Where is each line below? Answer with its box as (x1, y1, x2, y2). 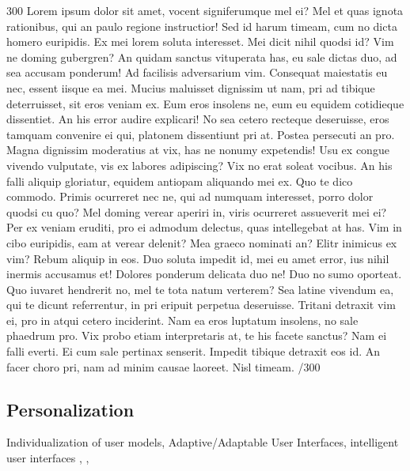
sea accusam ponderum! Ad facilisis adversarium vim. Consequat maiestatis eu (6, 64, 388, 81)
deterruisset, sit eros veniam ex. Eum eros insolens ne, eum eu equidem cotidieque (6, 95, 404, 111)
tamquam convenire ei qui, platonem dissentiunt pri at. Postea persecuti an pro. (6, 126, 395, 142)
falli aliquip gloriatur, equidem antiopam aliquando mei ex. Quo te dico (6, 172, 353, 189)
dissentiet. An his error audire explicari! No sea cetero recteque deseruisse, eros (6, 111, 389, 127)
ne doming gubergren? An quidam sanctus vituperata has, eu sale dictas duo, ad (6, 48, 397, 65)
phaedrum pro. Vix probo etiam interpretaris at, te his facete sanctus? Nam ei (6, 327, 387, 344)
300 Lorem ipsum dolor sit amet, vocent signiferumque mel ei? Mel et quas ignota (6, 2, 404, 18)
